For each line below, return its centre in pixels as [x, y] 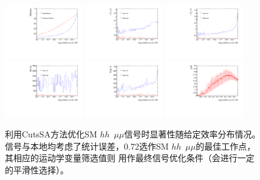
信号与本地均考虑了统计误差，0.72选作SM [87, 146]
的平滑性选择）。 [37, 169]
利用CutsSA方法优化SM [51, 133]
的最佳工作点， [226, 146]
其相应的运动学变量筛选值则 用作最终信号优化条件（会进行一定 [130, 158]
